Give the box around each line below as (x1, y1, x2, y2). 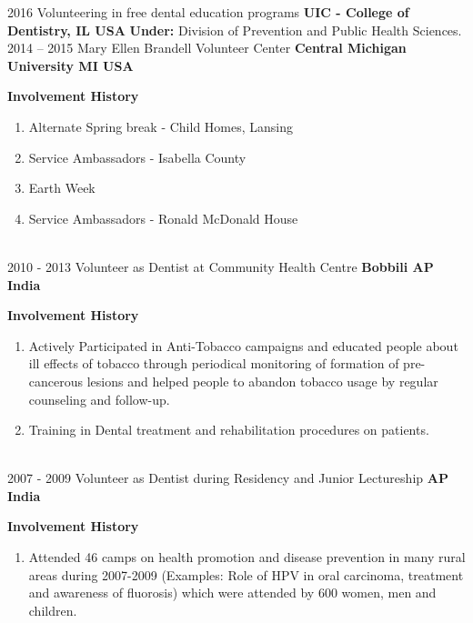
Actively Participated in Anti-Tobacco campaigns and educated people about (28, 336, 458, 355)
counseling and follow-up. (28, 389, 170, 408)
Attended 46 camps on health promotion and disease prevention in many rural (28, 548, 466, 567)
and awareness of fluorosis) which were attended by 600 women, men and (28, 583, 437, 602)
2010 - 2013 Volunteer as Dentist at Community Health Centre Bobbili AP (7, 256, 434, 276)
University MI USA (7, 55, 134, 75)
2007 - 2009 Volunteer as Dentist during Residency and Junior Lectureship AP (7, 468, 448, 487)
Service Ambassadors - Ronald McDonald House (28, 208, 298, 227)
